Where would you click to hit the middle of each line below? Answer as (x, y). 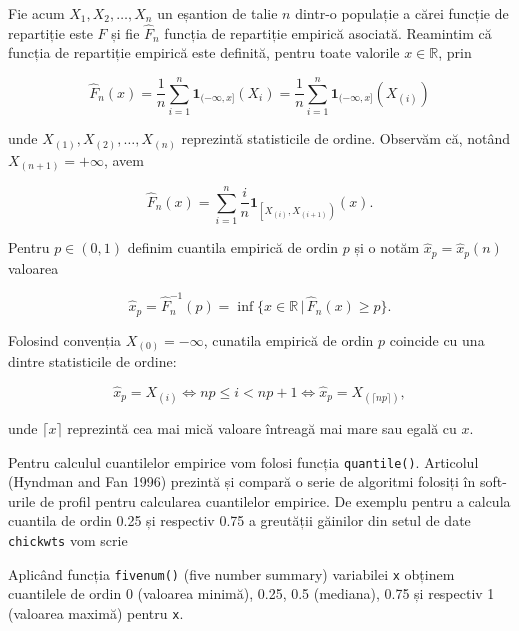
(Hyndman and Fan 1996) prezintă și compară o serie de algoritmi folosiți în (242, 481)
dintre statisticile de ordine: (92, 361)
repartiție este (50, 32)
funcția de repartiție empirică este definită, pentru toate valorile (204, 52)
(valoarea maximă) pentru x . (96, 612)
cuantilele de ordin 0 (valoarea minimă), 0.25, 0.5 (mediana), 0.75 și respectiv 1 (251, 593)
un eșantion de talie (217, 13)
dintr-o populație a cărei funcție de (402, 13)
